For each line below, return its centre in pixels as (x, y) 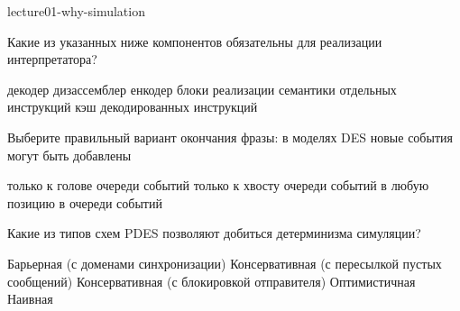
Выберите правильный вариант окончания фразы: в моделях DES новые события (230, 137)
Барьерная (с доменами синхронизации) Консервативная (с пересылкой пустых (225, 263)
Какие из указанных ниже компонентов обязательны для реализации (195, 41)
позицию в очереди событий (85, 202)
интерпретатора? (52, 59)
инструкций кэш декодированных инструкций (133, 107)
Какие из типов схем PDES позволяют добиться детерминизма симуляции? (214, 233)
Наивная (30, 299)
